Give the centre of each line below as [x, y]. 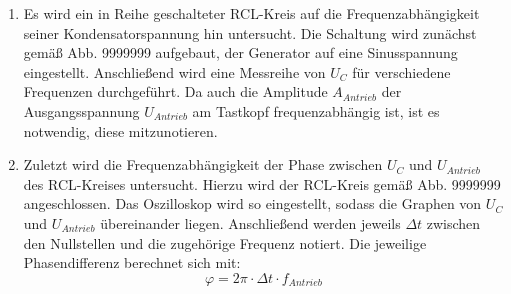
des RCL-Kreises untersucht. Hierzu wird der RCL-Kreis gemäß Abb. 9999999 [262, 183]
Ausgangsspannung [81, 110]
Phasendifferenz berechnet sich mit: [132, 262]
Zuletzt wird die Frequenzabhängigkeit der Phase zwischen [203, 164]
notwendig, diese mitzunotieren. [120, 130]
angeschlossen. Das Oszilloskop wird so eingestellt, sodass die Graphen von [252, 203]
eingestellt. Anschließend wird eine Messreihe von [174, 71]
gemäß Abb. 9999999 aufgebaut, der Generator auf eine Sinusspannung [240, 52]
